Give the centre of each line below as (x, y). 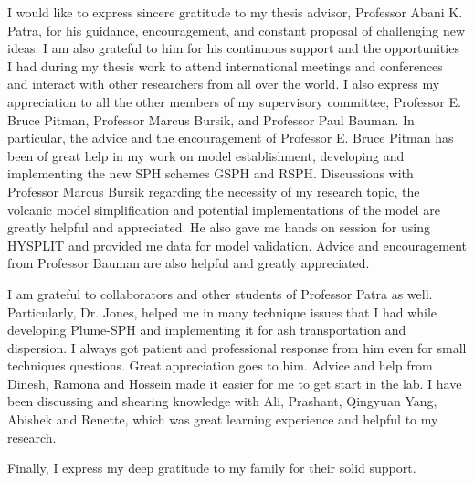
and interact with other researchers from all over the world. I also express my (224, 84)
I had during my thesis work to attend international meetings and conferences (225, 65)
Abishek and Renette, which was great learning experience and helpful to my (223, 419)
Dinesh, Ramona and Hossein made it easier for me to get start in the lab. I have (235, 383)
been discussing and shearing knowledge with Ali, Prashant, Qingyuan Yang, (222, 401)
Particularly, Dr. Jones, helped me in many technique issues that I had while (222, 311)
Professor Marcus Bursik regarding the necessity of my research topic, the (214, 191)
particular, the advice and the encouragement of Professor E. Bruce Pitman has (231, 138)
